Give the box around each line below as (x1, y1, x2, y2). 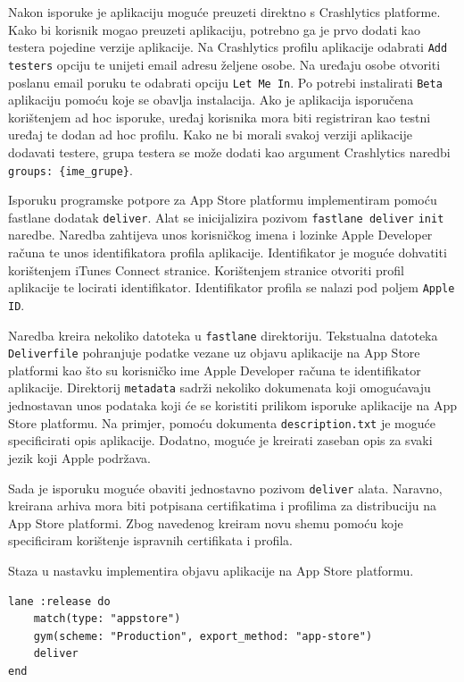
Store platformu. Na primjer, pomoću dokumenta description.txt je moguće (8, 413, 435, 432)
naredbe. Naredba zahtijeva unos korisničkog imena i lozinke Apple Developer (8, 225, 433, 244)
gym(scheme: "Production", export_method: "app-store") (33, 629, 373, 643)
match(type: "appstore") (33, 612, 181, 626)
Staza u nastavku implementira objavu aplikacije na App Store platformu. (8, 560, 414, 579)
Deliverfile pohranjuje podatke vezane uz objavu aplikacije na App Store (8, 343, 420, 362)
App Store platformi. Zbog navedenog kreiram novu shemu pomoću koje (8, 513, 403, 532)
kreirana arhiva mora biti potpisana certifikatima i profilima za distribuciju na (8, 496, 437, 515)
